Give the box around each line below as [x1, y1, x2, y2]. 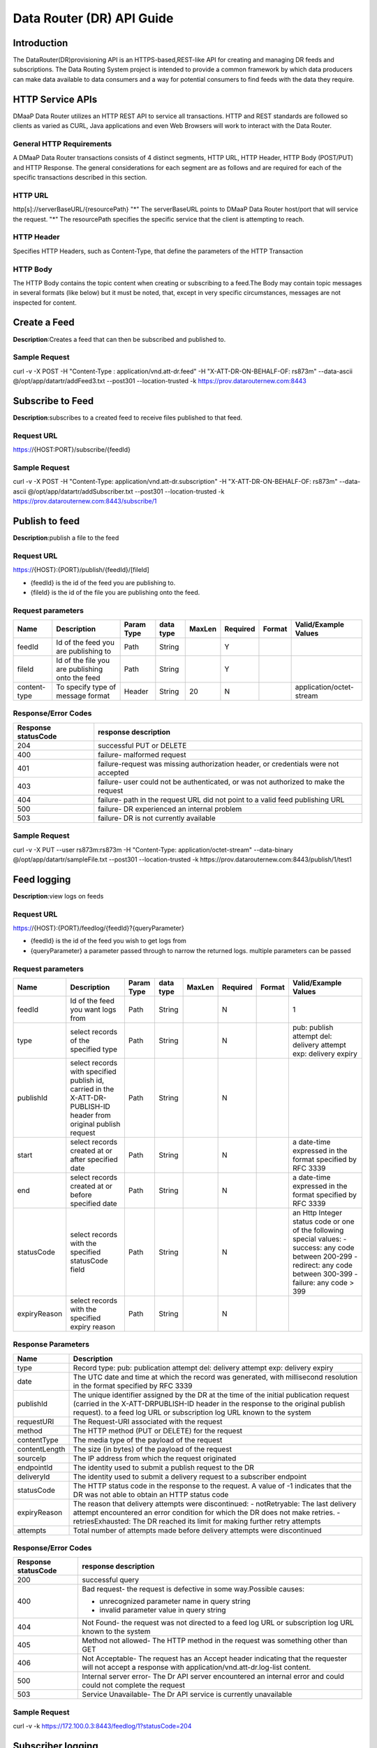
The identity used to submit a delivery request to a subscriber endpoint [73, 1472, 307, 1482]
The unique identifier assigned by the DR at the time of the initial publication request [73, 1390, 350, 1400]
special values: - [292, 1234, 347, 1244]
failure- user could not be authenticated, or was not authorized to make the [98, 777, 345, 787]
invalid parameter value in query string [99, 1605, 226, 1615]
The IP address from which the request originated [73, 1453, 237, 1463]
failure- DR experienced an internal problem [98, 804, 242, 814]
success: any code [292, 1242, 355, 1252]
